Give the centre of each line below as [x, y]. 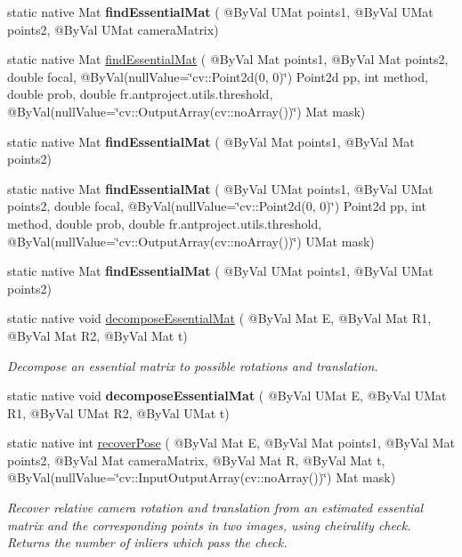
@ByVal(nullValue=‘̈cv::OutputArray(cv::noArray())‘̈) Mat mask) [186, 111]
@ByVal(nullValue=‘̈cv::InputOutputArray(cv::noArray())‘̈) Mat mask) [202, 477]
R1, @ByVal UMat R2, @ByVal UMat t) [118, 412]
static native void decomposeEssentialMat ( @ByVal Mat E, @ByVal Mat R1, [219, 318]
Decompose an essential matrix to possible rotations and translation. [193, 365]
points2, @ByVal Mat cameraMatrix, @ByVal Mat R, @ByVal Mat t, [196, 460]
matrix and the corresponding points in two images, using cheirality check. [209, 525]
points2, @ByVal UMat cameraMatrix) [113, 29]
